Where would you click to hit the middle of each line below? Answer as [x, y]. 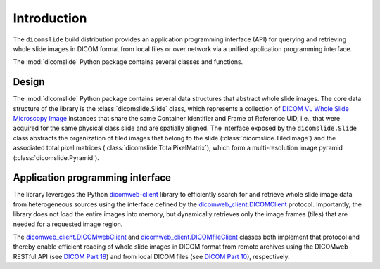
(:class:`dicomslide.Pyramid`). [56, 157]
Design [29, 82]
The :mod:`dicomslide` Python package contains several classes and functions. [128, 62]
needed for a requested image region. [68, 224]
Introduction [50, 18]
